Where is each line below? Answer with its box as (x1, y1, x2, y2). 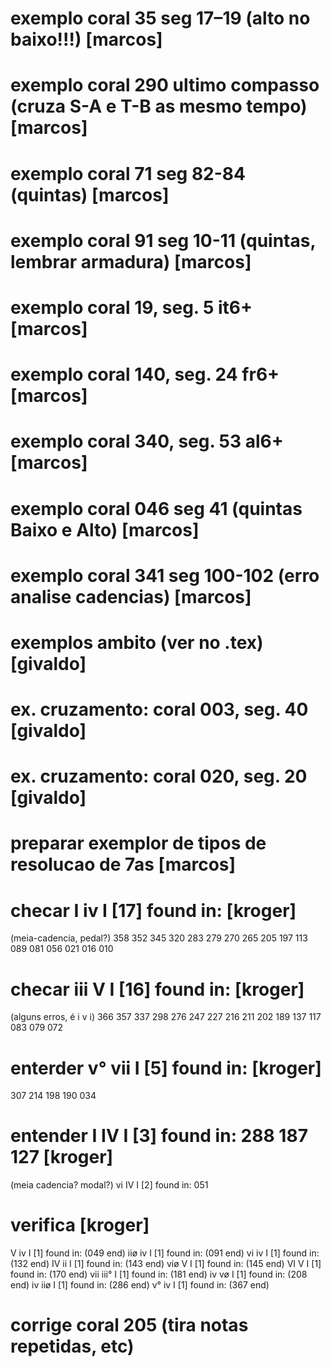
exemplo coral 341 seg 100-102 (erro (10, 564, 320, 587)
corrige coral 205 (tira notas (10, 1314, 249, 1337)
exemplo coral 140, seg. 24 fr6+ (10, 363, 280, 386)
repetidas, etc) (10, 1335, 135, 1358)
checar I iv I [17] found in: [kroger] (10, 899, 297, 922)
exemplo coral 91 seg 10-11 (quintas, (10, 229, 316, 252)
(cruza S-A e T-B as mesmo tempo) (10, 95, 308, 118)
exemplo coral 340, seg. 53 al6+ (10, 430, 284, 453)
